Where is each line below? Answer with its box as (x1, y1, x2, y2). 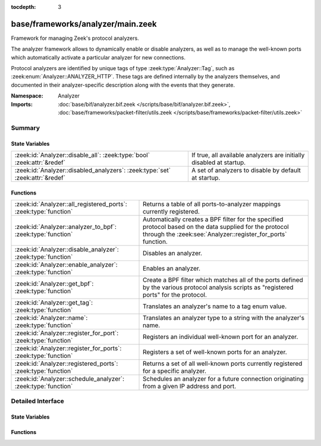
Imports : (11, 100, 33, 108)
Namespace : (11, 92, 44, 99)
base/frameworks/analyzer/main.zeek (11, 18, 157, 29)
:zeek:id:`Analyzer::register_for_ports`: (14, 344, 122, 352)
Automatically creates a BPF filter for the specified (143, 215, 284, 223)
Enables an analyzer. (143, 264, 201, 272)
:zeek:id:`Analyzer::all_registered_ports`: (14, 200, 127, 208)
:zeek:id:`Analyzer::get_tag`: (14, 298, 93, 306)
